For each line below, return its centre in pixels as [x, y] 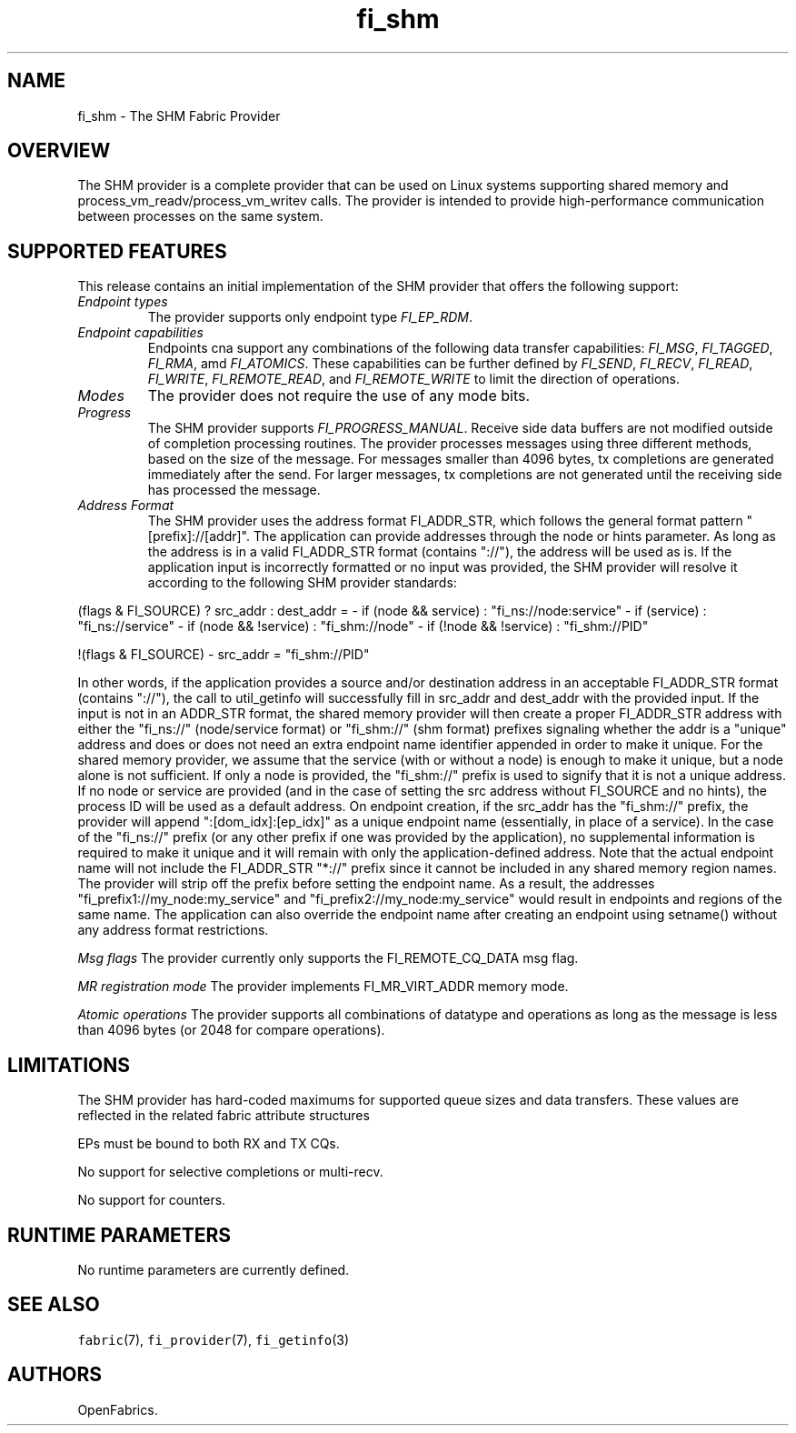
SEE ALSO [54, 1305]
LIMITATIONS [69, 1065]
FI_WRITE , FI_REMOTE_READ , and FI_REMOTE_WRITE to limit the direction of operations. [413, 379]
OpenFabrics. [118, 1409]
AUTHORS [55, 1375]
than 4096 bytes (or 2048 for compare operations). [231, 1030]
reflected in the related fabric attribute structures [224, 1116]
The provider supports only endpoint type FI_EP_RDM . [310, 317]
